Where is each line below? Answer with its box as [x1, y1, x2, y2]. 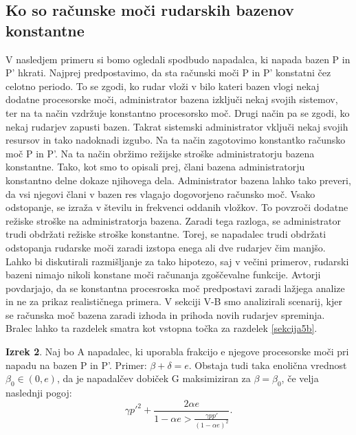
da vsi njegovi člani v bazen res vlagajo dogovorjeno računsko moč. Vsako [5, 186, 315, 201]
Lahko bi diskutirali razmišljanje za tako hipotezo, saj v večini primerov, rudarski [5, 254, 349, 268]
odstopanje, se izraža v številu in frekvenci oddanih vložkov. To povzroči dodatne [5, 200, 348, 214]
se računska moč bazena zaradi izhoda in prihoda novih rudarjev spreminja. [5, 307, 325, 322]
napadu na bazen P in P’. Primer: [5, 357, 147, 372]
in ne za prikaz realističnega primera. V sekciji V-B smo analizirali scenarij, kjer [5, 294, 342, 309]
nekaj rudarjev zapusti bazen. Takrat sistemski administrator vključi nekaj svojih [5, 119, 348, 133]
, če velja [281, 371, 319, 386]
